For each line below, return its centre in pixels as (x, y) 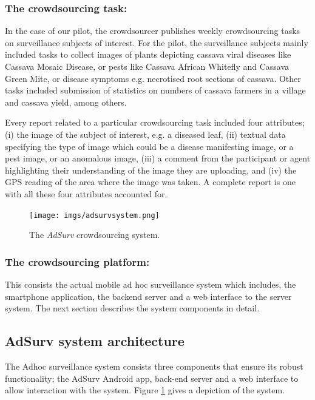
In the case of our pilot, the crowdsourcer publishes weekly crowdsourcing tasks (153, 31)
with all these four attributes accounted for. (86, 193)
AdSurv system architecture (95, 341)
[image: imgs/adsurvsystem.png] (94, 215)
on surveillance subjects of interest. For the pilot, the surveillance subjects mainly (157, 42)
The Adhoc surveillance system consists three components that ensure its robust (154, 366)
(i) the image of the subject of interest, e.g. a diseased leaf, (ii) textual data (145, 134)
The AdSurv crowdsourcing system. (95, 235)
